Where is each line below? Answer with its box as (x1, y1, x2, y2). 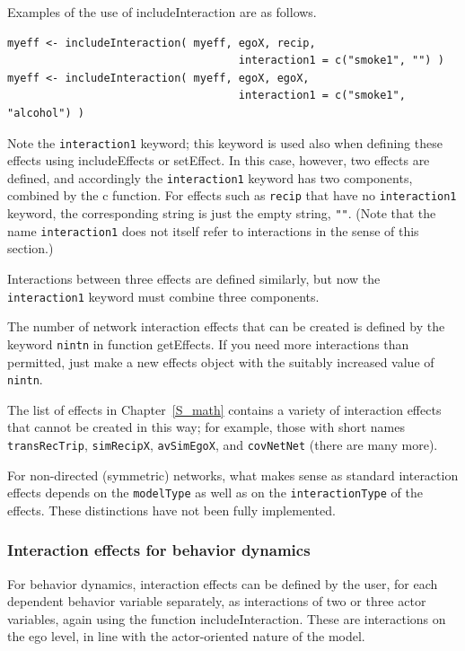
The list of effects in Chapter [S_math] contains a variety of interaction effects (7, 400, 442, 418)
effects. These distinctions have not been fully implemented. (7, 500, 336, 519)
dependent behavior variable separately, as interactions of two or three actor (7, 592, 426, 611)
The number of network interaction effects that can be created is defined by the (7, 317, 445, 336)
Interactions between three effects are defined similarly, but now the (7, 269, 381, 288)
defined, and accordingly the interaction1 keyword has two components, (7, 168, 413, 187)
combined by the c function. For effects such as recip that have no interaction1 (7, 186, 457, 205)
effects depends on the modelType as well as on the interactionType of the (7, 483, 423, 502)
